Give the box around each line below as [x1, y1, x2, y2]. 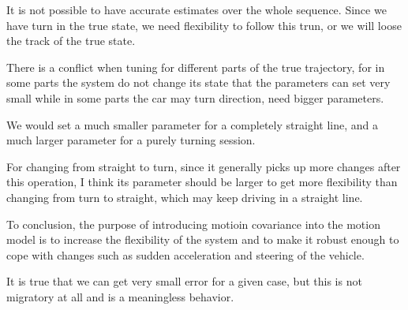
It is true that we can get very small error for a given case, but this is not [6, 273, 362, 289]
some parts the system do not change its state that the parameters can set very [6, 74, 391, 91]
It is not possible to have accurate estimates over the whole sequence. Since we [6, 2, 387, 17]
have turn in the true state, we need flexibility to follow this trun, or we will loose [6, 17, 402, 33]
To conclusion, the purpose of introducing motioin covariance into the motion [6, 215, 380, 232]
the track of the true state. [6, 32, 136, 49]
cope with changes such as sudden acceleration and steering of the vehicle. [6, 246, 365, 263]
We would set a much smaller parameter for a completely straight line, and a [6, 116, 378, 133]
